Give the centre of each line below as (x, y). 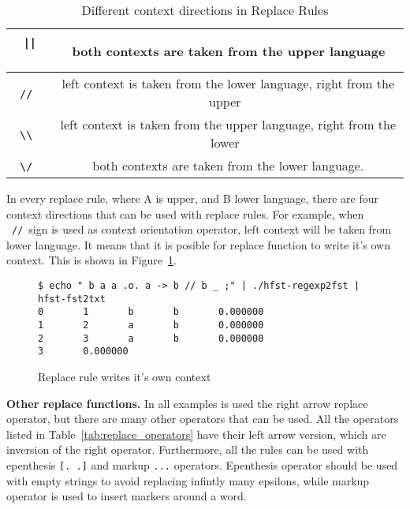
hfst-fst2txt (72, 299)
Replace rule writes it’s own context (125, 376)
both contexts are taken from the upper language (229, 51)
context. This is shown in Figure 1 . (91, 260)
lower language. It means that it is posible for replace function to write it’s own (198, 244)
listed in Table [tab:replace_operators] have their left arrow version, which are (196, 434)
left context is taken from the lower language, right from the (228, 83)
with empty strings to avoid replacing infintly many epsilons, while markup (188, 480)
